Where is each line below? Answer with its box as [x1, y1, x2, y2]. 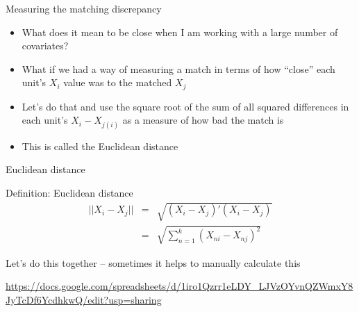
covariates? [22, 38, 69, 53]
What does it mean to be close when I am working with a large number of [22, 24, 338, 39]
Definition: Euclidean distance [6, 185, 133, 199]
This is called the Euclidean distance [22, 138, 178, 153]
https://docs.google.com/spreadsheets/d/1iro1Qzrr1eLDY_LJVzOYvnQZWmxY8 [6, 279, 353, 293]
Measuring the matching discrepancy [6, 1, 162, 15]
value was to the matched [63, 75, 172, 90]
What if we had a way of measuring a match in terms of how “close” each [22, 61, 335, 76]
